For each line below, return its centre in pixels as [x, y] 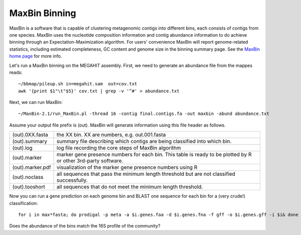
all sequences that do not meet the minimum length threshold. [130, 187]
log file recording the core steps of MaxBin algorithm [119, 148]
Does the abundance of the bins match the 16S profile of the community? [85, 226]
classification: [24, 203]
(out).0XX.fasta [30, 135]
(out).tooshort [29, 187]
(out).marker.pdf [32, 167]
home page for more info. [36, 56]
